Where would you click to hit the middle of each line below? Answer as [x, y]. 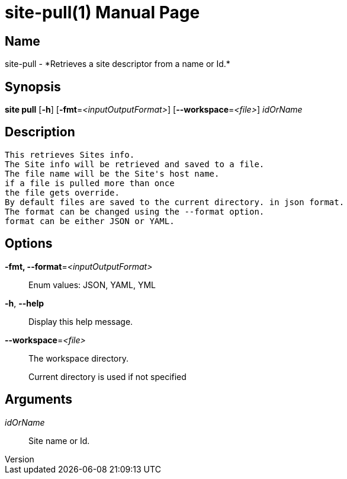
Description [40, 132]
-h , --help [25, 303]
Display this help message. [81, 321]
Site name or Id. [59, 440]
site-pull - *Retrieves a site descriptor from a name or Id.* [118, 64]
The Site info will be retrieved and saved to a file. [135, 164]
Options [29, 244]
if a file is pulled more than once [90, 183]
